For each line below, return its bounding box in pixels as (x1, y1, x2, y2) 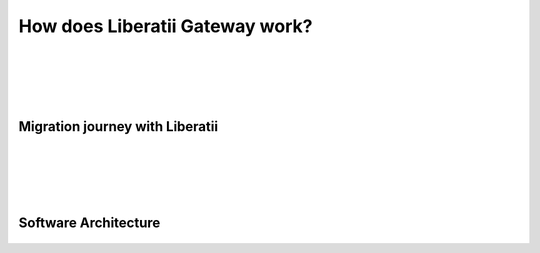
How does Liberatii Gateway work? (18, 15, 313, 37)
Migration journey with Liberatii (18, 118, 219, 135)
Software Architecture (18, 215, 161, 232)
